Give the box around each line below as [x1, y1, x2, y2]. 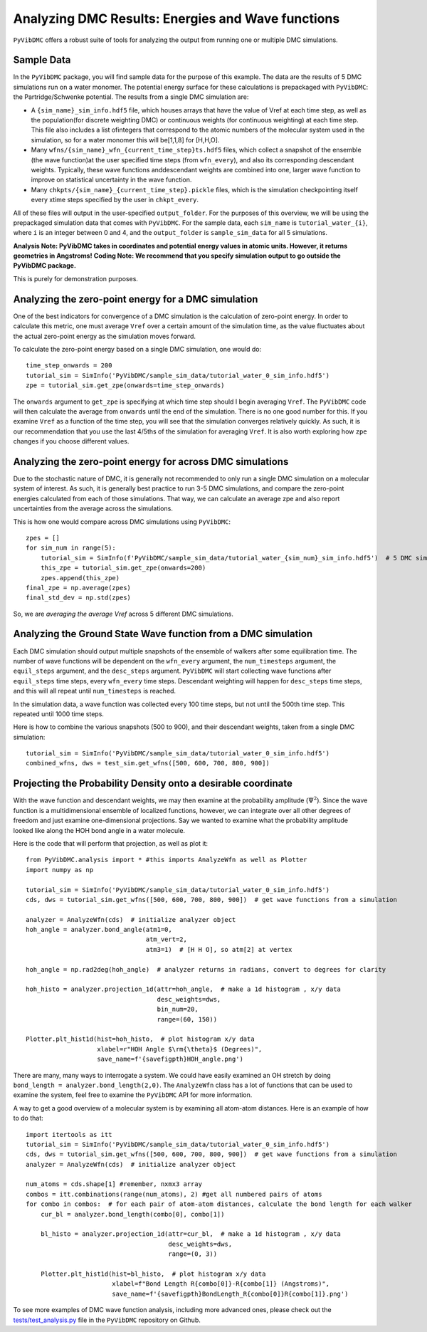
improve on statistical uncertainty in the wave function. [31, 175, 192, 184]
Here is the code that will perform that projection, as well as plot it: [13, 839, 209, 847]
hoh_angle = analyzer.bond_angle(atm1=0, [26, 925, 172, 934]
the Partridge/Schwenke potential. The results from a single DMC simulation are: [13, 93, 249, 101]
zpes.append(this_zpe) [40, 574, 120, 582]
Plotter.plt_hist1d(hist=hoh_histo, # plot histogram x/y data [26, 1035, 255, 1043]
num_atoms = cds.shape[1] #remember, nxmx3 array [26, 1180, 203, 1188]
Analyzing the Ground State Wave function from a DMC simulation [13, 628, 313, 640]
